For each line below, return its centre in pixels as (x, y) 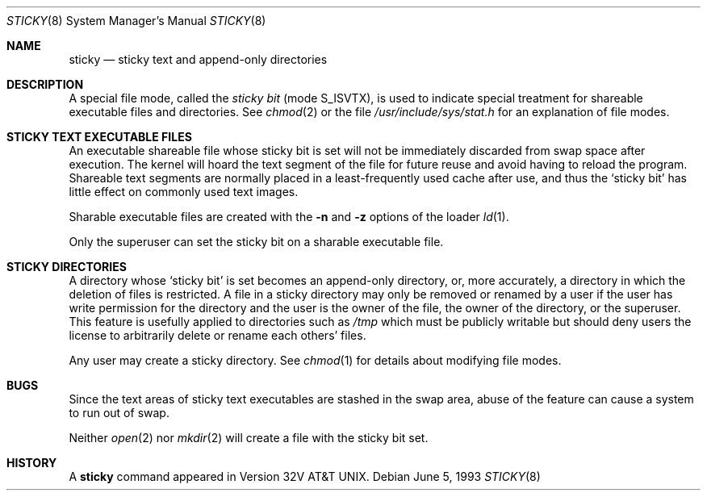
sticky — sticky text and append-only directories (198, 59)
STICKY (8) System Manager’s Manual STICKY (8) (136, 21)
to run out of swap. (119, 413)
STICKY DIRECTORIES (67, 267)
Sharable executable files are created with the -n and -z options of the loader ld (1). (289, 217)
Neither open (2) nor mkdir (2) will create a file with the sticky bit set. (249, 438)
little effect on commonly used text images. (184, 192)
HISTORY (32, 463)
